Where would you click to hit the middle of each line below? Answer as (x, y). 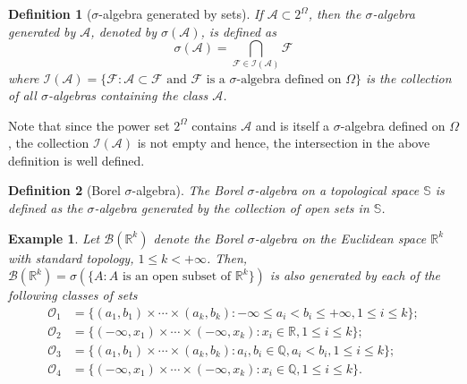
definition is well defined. (76, 160)
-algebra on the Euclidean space (340, 238)
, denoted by (124, 31)
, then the (335, 13)
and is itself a (293, 125)
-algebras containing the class (128, 95)
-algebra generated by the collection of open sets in (232, 208)
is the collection (409, 77)
